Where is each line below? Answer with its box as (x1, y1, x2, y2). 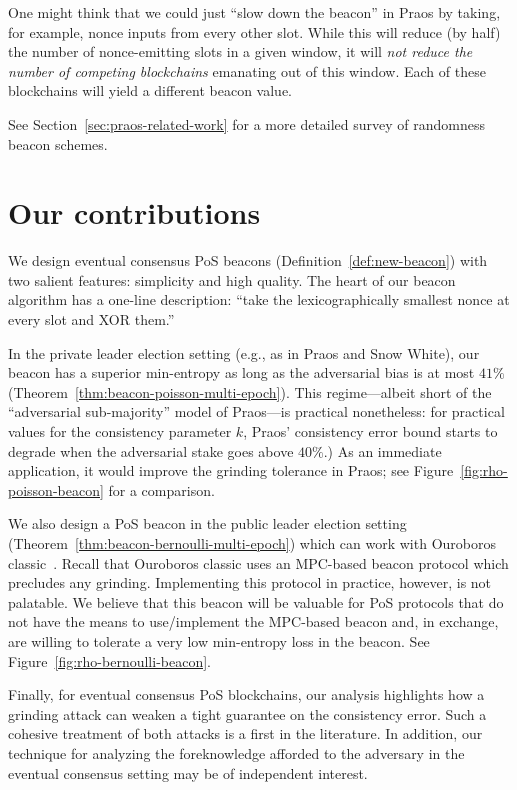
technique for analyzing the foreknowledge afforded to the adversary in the (8, 742, 465, 763)
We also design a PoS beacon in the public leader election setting (8, 513, 407, 534)
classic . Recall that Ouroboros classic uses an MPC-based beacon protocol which (8, 552, 509, 573)
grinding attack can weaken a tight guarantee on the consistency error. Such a (8, 703, 487, 724)
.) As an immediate (323, 440, 442, 461)
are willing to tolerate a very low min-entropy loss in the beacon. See (8, 630, 430, 651)
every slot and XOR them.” (8, 309, 175, 330)
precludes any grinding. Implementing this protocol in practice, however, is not (8, 572, 492, 593)
